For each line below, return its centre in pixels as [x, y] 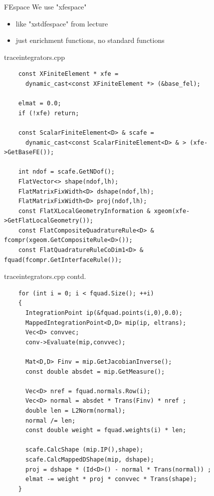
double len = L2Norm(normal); [75, 410]
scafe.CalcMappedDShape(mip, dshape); [90, 459]
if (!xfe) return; [49, 113]
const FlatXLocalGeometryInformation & [84, 211]
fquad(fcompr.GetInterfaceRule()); [63, 260]
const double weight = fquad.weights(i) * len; [106, 430]
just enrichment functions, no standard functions [90, 40]
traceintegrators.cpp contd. [45, 276]
